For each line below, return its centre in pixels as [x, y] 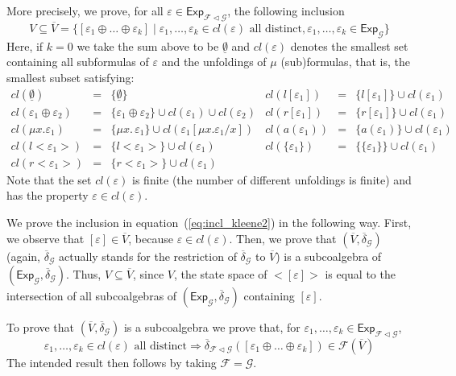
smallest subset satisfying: [70, 77]
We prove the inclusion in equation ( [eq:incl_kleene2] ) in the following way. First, [209, 222]
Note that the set [49, 179]
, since [148, 273]
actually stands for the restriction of [148, 256]
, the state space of [220, 273]
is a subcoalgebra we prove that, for [212, 326]
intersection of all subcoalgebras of [92, 295]
